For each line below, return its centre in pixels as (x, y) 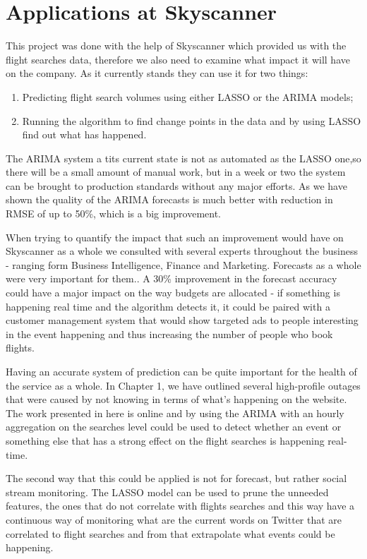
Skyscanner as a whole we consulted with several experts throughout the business (182, 251)
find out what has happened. (84, 134)
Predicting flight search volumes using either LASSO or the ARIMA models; (188, 96)
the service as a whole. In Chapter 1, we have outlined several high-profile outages (183, 385)
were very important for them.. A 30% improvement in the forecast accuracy (172, 278)
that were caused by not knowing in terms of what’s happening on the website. (176, 399)
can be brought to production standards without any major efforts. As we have (176, 185)
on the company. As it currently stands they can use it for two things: (157, 73)
